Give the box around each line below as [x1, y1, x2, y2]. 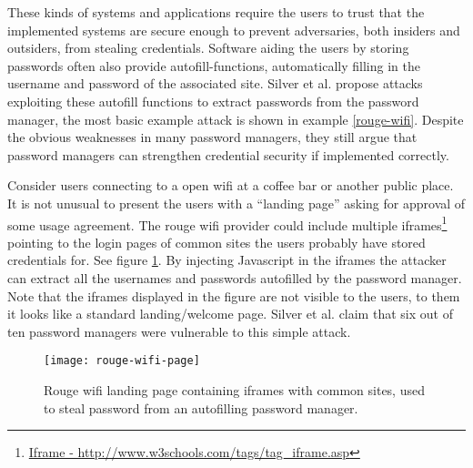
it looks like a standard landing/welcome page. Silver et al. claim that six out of [7, 304, 453, 323]
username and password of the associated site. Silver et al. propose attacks [7, 74, 423, 93]
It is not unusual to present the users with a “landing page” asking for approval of [7, 193, 466, 212]
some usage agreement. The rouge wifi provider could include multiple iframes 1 [7, 212, 448, 234]
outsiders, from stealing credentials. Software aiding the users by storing [7, 38, 409, 57]
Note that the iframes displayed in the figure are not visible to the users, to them [7, 286, 460, 305]
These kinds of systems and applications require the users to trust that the [7, 3, 425, 21]
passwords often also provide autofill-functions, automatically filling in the [7, 56, 420, 75]
